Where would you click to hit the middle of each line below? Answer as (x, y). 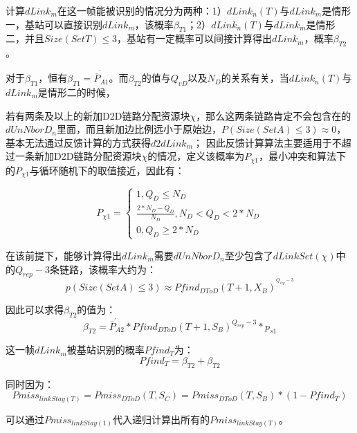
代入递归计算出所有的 (161, 419)
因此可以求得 (35, 310)
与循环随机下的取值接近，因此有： (107, 170)
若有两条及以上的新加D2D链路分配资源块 (98, 115)
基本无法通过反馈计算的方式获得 (78, 142)
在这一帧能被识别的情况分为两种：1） (142, 10)
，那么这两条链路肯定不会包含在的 (274, 115)
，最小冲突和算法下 (302, 156)
